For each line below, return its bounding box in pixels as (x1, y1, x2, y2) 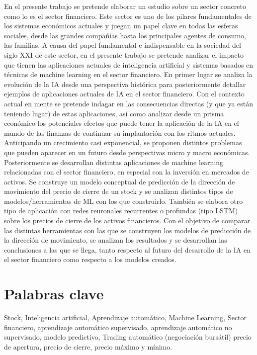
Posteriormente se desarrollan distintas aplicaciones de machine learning (4, 157, 224, 167)
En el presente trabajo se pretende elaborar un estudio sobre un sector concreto (4, 1, 246, 11)
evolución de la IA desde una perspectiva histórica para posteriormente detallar (4, 79, 246, 89)
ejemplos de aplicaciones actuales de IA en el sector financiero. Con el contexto (4, 89, 245, 99)
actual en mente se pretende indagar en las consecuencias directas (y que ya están (4, 98, 254, 108)
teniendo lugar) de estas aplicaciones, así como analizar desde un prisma (4, 108, 224, 118)
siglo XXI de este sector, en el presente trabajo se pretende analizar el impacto (4, 49, 244, 60)
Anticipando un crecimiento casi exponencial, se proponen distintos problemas (4, 137, 242, 148)
